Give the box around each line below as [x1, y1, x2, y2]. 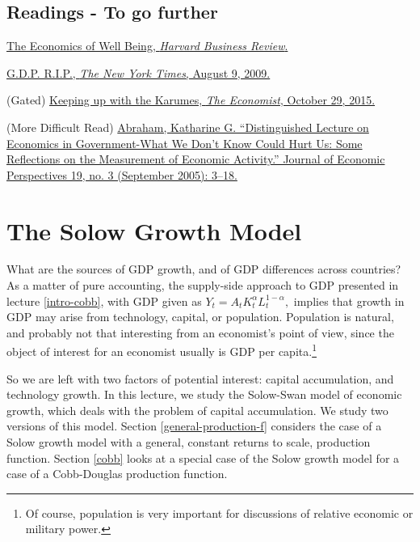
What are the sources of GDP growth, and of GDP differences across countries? [6, 260, 401, 277]
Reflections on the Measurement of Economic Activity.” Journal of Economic [6, 150, 385, 167]
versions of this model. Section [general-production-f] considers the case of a [6, 417, 382, 434]
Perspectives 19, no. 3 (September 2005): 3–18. [6, 166, 237, 183]
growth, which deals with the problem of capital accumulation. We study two [6, 401, 388, 418]
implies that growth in [293, 292, 405, 309]
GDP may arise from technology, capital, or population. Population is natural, [6, 308, 394, 325]
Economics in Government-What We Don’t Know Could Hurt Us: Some [6, 134, 363, 151]
